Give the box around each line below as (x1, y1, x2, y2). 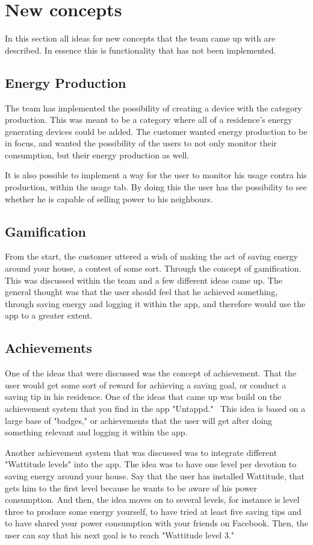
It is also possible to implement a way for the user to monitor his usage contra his (5, 169, 307, 181)
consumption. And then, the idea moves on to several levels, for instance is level (5, 493, 300, 506)
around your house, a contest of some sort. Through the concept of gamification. (5, 262, 302, 275)
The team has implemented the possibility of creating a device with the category (5, 101, 302, 114)
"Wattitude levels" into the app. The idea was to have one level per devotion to (5, 458, 297, 470)
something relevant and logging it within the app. (5, 426, 188, 438)
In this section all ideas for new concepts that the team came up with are (5, 32, 276, 45)
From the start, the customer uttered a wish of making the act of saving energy (5, 250, 298, 263)
